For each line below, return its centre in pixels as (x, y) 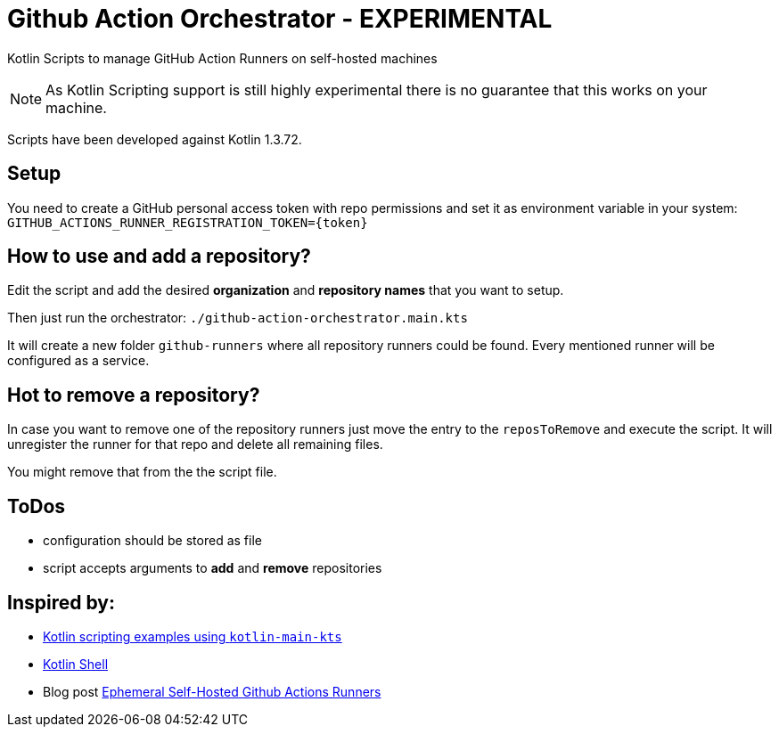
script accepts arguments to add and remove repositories (213, 568)
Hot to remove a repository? (134, 395)
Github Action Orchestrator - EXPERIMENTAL (280, 19)
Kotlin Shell (76, 664)
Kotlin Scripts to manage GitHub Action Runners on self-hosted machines (222, 58)
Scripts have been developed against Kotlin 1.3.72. (155, 139)
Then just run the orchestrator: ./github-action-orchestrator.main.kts (238, 318)
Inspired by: (61, 602)
